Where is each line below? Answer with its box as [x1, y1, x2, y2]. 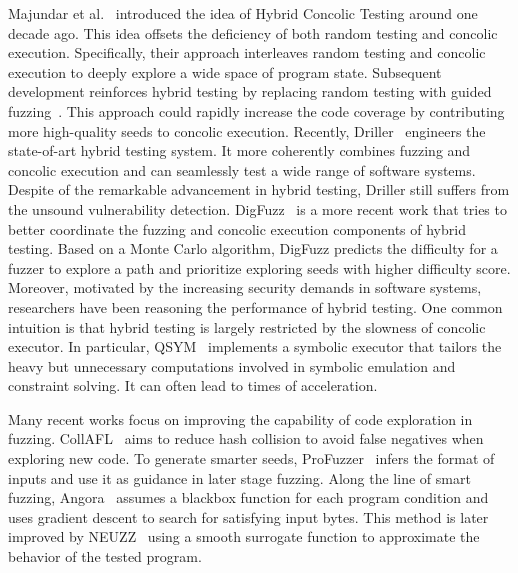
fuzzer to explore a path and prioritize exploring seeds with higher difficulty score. [8, 257, 511, 278]
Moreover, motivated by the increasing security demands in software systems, [8, 277, 482, 298]
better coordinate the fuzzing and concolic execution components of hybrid [8, 218, 466, 239]
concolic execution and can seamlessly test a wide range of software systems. [8, 159, 476, 180]
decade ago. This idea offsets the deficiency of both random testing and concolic [8, 22, 498, 43]
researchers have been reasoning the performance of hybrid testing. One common [8, 296, 503, 317]
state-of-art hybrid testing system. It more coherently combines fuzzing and [8, 140, 471, 161]
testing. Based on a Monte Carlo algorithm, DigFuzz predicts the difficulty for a [8, 238, 498, 259]
